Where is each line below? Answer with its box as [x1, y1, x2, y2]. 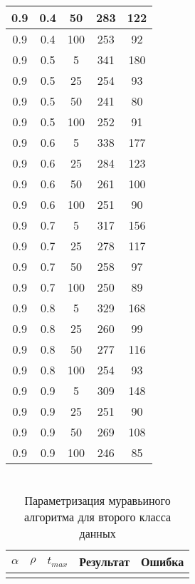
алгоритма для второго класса [24, 508, 172, 526]
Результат [79, 553, 130, 570]
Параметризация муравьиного [24, 492, 171, 509]
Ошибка [141, 553, 184, 570]
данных [79, 525, 116, 542]
